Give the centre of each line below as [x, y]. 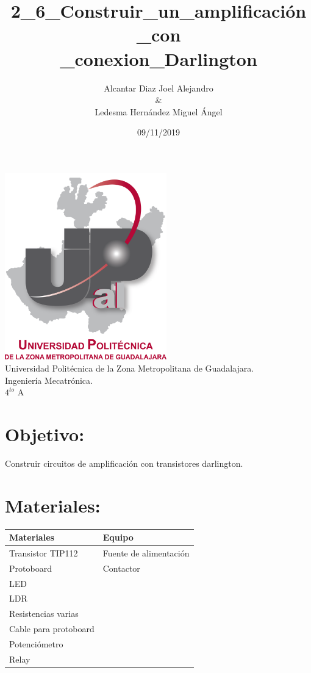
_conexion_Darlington [159, 58]
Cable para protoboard [52, 629]
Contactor [121, 568]
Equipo [118, 537]
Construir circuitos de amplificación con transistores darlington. [124, 463]
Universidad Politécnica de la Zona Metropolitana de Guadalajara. [130, 368]
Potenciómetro [36, 643]
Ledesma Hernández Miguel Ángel [159, 111]
